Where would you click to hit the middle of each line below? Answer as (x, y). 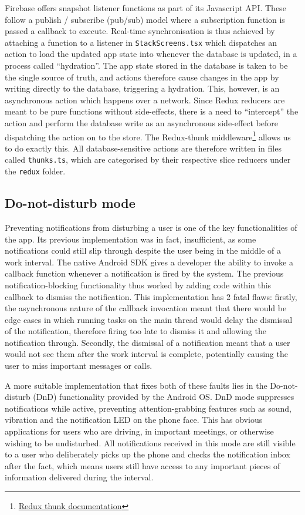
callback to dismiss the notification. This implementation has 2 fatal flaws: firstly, (151, 296)
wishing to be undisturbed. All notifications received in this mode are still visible (150, 442)
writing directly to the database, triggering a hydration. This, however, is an (142, 88)
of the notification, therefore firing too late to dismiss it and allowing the (136, 331)
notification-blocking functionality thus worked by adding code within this (138, 285)
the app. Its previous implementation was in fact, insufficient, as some (131, 239)
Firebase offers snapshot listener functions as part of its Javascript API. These (145, 8)
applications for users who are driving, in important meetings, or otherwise (139, 431)
